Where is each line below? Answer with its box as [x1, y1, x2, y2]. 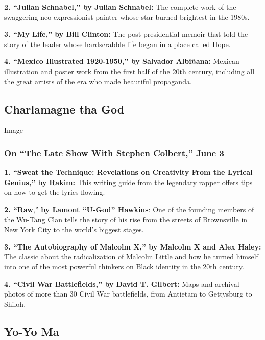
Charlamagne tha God [4, 101, 125, 117]
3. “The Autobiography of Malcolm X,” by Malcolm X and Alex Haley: [4, 241, 261, 252]
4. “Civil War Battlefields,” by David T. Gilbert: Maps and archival [4, 278, 239, 289]
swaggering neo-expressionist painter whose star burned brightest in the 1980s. [4, 11, 250, 22]
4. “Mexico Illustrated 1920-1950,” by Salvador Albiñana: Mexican [4, 56, 239, 66]
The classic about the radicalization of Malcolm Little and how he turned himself [4, 251, 258, 262]
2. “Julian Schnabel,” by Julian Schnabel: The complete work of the [4, 2, 236, 12]
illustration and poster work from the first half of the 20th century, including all [4, 65, 255, 76]
